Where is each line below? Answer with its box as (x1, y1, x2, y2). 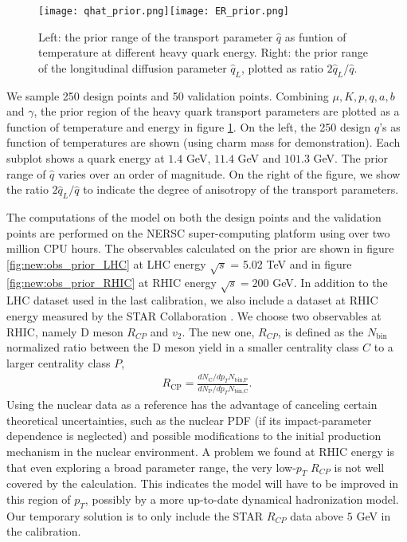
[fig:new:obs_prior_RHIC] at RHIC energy (6, 273, 217, 290)
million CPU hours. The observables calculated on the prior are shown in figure (6, 240, 394, 257)
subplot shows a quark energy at (6, 150, 165, 167)
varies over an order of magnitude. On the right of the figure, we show (58, 165, 401, 182)
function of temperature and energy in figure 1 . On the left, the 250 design (6, 118, 371, 135)
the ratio (6, 181, 49, 198)
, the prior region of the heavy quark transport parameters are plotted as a (33, 103, 400, 120)
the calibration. (6, 523, 81, 540)
